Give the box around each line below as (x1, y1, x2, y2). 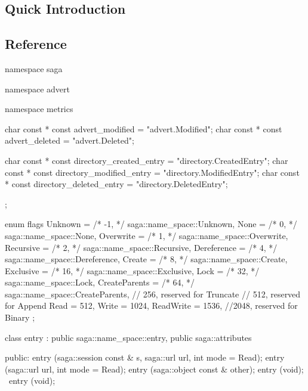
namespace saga (5, 62, 63, 75)
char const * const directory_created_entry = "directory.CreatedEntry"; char (5, 154, 288, 166)
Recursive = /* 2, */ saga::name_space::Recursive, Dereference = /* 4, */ (5, 241, 278, 253)
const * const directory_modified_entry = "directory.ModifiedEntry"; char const (5, 166, 300, 178)
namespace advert (5, 82, 70, 95)
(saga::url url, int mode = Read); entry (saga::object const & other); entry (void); (5, 362, 304, 375)
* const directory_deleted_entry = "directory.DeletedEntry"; (5, 178, 228, 190)
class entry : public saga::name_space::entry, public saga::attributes (5, 331, 252, 343)
